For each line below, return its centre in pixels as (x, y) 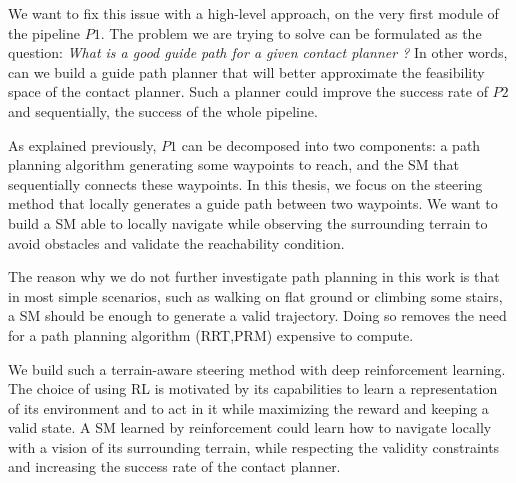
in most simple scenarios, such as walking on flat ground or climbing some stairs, (255, 295)
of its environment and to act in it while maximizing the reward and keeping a (248, 407)
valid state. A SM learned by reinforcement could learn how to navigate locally (250, 427)
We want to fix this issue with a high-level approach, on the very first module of (253, 13)
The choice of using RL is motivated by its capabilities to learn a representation (253, 388)
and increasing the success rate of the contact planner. (174, 466)
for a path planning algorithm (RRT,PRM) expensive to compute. (211, 334)
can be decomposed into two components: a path (331, 144)
